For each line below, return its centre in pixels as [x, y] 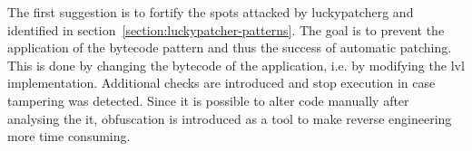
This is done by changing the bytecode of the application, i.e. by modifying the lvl [236, 65]
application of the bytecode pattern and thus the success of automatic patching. [230, 47]
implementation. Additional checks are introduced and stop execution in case [221, 83]
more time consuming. [69, 136]
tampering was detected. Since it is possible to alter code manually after [208, 100]
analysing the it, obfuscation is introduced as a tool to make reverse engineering [230, 118]
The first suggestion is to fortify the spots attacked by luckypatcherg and [211, 12]
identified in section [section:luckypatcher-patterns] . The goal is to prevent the [226, 29]
